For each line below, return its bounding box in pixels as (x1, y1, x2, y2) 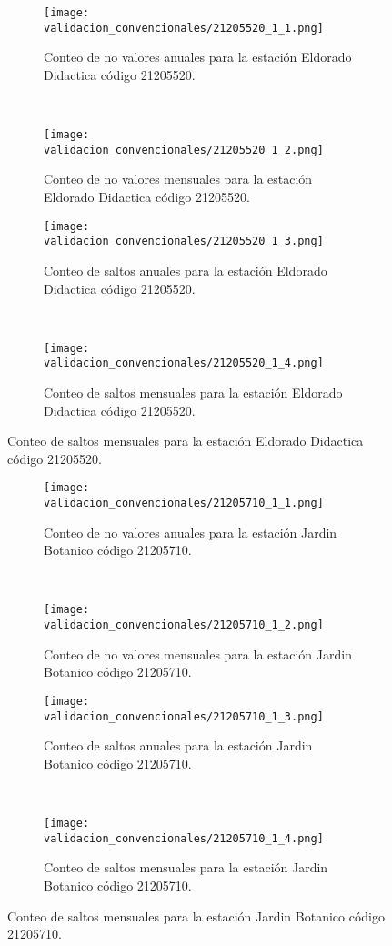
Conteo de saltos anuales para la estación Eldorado (44, 260, 327, 279)
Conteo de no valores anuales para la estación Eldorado (44, 47, 352, 66)
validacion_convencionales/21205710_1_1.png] (44, 497, 324, 510)
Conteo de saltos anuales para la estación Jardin (44, 736, 313, 755)
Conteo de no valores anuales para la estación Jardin (44, 522, 337, 541)
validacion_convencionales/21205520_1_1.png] (44, 21, 324, 35)
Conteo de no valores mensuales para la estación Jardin (44, 644, 352, 663)
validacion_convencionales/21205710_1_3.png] (44, 709, 324, 723)
